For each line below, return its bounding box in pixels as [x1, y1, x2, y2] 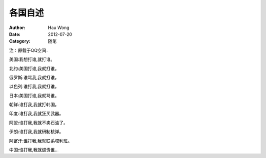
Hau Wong [48, 25, 69, 31]
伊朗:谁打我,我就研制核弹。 [9, 128, 64, 135]
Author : [9, 25, 26, 31]
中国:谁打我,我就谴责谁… [9, 147, 59, 153]
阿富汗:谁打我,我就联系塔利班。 [9, 138, 72, 144]
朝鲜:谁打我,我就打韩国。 [9, 101, 60, 108]
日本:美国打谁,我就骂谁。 [9, 93, 60, 98]
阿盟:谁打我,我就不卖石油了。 [9, 120, 68, 126]
